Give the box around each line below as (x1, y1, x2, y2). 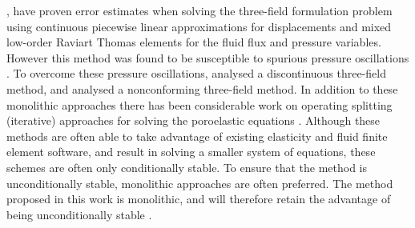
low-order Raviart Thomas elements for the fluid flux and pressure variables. (6, 34, 381, 50)
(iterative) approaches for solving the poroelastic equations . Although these (6, 112, 381, 129)
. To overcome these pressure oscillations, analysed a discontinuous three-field (6, 65, 387, 82)
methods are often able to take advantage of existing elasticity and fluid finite (6, 127, 388, 144)
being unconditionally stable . (6, 206, 152, 222)
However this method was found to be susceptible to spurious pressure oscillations (6, 49, 409, 66)
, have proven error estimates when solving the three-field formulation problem (6, 2, 393, 18)
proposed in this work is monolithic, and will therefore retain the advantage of (6, 190, 391, 207)
